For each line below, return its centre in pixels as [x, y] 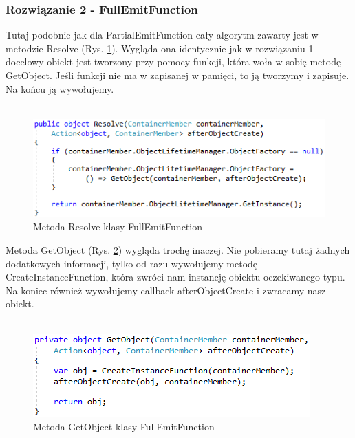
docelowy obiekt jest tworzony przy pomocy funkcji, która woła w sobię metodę [173, 62]
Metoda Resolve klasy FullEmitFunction [118, 227]
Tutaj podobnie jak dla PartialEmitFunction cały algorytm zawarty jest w [162, 35]
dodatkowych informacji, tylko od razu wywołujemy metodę [132, 263]
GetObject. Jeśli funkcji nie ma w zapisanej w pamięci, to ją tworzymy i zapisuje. [177, 75]
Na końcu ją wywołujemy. [60, 88]
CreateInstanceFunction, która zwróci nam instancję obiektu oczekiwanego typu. [175, 277]
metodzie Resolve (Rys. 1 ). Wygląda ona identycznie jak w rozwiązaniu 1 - [163, 48]
